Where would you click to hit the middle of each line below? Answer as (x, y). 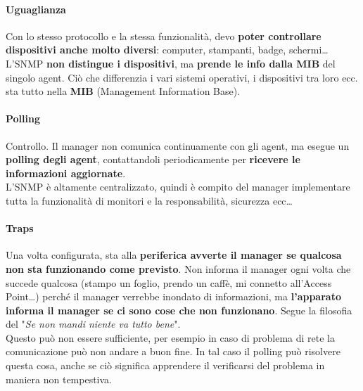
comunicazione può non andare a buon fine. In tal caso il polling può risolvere (173, 351)
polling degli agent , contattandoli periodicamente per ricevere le (153, 159)
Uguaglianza (36, 9)
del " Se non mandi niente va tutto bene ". (93, 324)
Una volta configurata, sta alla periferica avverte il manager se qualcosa (174, 255)
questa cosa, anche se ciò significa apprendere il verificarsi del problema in (165, 365)
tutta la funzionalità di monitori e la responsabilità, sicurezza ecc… (149, 200)
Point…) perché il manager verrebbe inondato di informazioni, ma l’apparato (173, 296)
